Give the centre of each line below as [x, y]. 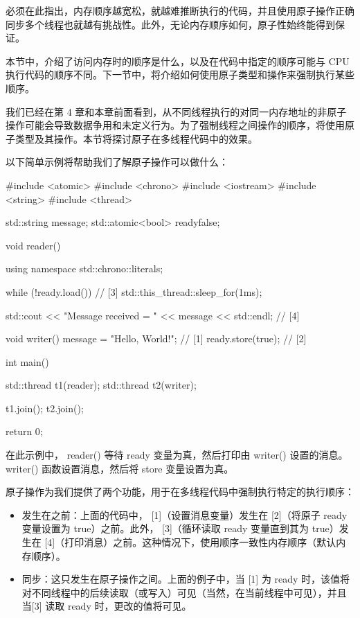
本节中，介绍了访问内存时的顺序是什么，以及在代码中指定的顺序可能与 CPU [178, 61]
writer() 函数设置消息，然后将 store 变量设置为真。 [120, 468]
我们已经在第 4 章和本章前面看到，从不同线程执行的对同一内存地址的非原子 [176, 111]
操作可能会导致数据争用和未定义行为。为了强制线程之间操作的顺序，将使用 [175, 125]
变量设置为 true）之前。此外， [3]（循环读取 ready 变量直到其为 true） [180, 528]
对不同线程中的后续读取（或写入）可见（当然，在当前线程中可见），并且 [184, 592]
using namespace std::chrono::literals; [84, 268]
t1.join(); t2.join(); [45, 408]
